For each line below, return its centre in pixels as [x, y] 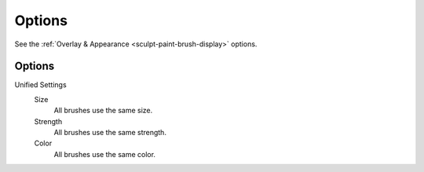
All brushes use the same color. [105, 154]
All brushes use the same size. [103, 111]
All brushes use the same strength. [110, 133]
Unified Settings [40, 85]
